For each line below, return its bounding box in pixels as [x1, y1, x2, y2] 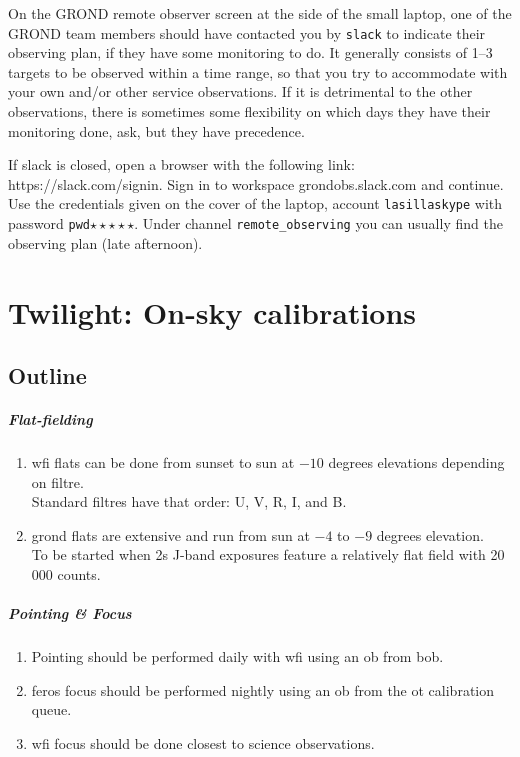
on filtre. [31, 471, 84, 492]
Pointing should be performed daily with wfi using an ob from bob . [31, 646, 444, 667]
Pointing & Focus [8, 603, 132, 624]
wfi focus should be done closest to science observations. [31, 732, 375, 753]
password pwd [8, 213, 90, 234]
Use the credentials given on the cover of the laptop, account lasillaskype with [8, 193, 503, 214]
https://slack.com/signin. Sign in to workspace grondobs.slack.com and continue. [8, 173, 504, 194]
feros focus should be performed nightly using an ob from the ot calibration [31, 679, 495, 700]
